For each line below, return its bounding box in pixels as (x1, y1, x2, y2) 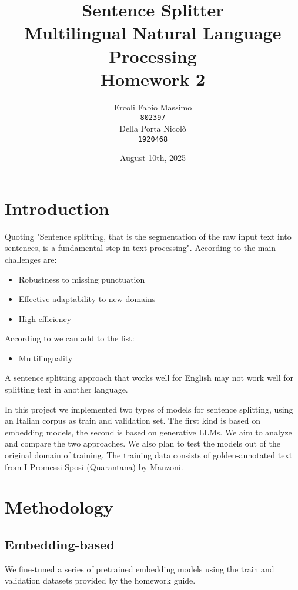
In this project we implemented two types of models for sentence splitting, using (5, 403, 293, 415)
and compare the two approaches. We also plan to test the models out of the (5, 437, 280, 450)
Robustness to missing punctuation (18, 273, 145, 285)
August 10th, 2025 (119, 152, 186, 164)
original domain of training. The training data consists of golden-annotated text (5, 449, 293, 461)
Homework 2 (100, 66, 206, 90)
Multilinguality (18, 351, 73, 364)
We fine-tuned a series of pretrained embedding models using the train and (5, 562, 274, 575)
